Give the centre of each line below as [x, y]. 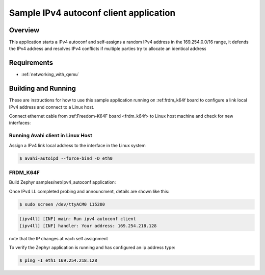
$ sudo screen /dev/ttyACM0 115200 [62, 204]
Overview [24, 30]
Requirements [31, 63]
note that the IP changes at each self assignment [58, 238]
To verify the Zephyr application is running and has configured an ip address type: [92, 248]
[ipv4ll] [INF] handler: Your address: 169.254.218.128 [88, 226]
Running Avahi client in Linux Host [51, 136]
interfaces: [20, 123]
